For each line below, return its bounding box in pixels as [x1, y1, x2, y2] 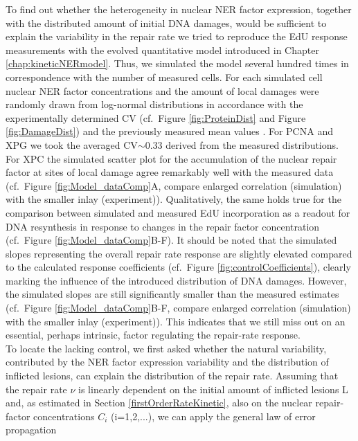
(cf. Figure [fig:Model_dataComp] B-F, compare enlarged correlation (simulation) [6, 300, 351, 315]
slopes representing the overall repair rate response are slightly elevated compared [6, 246, 352, 260]
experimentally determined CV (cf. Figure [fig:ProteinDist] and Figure [6, 110, 306, 125]
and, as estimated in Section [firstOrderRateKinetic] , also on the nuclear [6, 395, 312, 410]
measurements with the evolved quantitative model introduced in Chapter [6, 42, 319, 57]
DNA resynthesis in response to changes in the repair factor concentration [6, 219, 320, 233]
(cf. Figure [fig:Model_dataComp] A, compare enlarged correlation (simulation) [6, 178, 342, 192]
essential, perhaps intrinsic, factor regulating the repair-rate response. [6, 327, 301, 342]
